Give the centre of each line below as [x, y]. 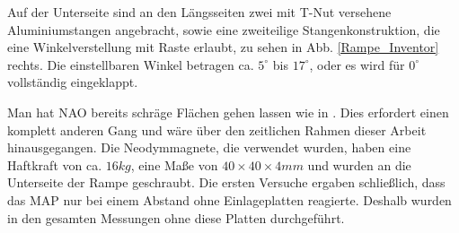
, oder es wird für [357, 64]
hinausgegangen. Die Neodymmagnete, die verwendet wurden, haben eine [209, 147]
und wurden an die [359, 164]
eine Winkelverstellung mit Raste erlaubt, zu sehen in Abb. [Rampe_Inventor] [223, 47]
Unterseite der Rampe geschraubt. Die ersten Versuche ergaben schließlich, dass [226, 182]
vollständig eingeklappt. [73, 82]
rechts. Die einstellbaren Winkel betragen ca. [131, 64]
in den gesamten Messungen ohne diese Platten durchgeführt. [176, 217]
